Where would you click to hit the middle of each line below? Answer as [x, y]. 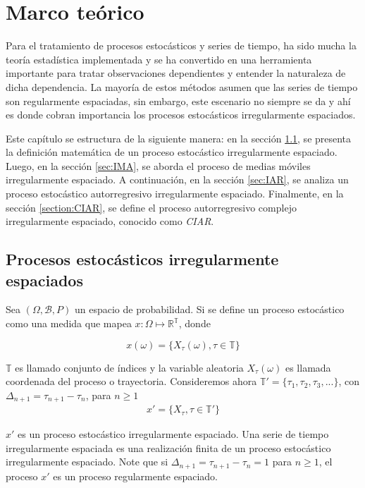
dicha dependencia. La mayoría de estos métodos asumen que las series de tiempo [182, 86]
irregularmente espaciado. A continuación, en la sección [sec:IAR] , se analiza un [177, 179]
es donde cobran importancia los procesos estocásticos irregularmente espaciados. [181, 115]
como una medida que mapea [69, 323]
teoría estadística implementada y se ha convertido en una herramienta [159, 59]
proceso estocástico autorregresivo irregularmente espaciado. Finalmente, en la [175, 194]
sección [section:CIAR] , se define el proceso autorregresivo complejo [151, 207]
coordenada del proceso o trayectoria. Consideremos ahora [131, 381]
